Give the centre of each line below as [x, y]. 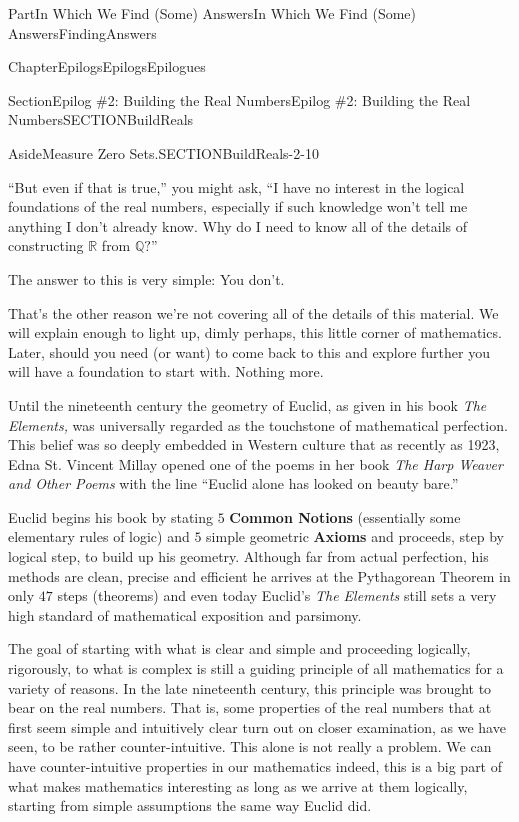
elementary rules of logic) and [99, 536]
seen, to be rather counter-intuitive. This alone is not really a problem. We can [250, 746]
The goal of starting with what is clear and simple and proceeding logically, [239, 648]
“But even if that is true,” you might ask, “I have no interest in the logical [236, 186]
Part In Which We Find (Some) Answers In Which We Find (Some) [212, 13]
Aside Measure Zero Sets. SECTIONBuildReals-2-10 [163, 152]
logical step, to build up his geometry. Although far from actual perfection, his [248, 556]
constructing [46, 245]
